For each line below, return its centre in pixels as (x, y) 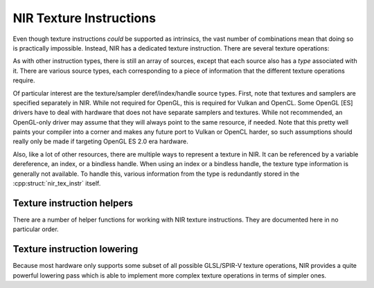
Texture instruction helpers (73, 203)
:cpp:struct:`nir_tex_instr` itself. (57, 183)
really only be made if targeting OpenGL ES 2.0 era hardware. (100, 141)
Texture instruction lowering (75, 249)
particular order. (36, 229)
